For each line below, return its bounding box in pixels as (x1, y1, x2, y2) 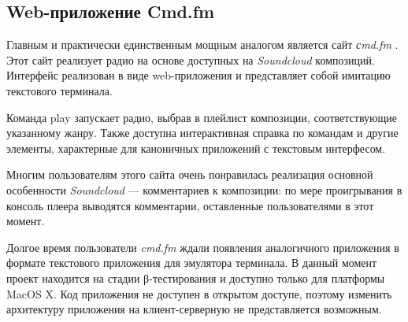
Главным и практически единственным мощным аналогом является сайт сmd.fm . (6, 36, 399, 53)
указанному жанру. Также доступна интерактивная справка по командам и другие (6, 124, 399, 141)
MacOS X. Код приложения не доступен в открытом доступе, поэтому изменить (6, 285, 392, 302)
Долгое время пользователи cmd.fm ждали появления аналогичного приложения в (6, 239, 399, 255)
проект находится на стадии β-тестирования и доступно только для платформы (6, 269, 385, 286)
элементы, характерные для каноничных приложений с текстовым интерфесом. (6, 139, 386, 156)
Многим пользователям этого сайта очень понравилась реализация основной (6, 166, 373, 183)
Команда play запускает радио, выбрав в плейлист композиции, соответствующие (6, 109, 397, 125)
